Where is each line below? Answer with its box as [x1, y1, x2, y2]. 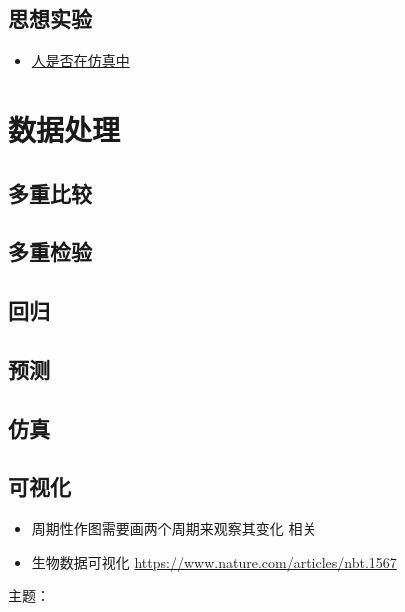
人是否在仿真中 [31, 50, 130, 71]
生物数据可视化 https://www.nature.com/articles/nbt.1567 [31, 551, 397, 572]
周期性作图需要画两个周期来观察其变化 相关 [31, 518, 317, 539]
